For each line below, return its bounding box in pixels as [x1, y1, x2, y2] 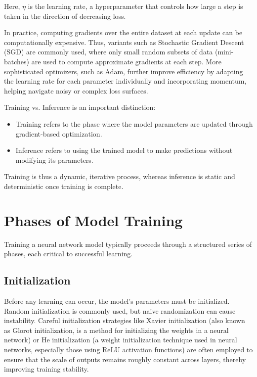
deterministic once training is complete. [4, 181, 124, 191]
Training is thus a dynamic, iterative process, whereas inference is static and [4, 171, 235, 182]
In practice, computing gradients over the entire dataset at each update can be [4, 27, 243, 38]
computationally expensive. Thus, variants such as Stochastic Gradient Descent [4, 37, 244, 47]
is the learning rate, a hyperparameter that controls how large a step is [28, 1, 243, 11]
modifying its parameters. [15, 154, 93, 165]
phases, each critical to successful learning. [4, 248, 133, 259]
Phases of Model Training [4, 210, 183, 230]
